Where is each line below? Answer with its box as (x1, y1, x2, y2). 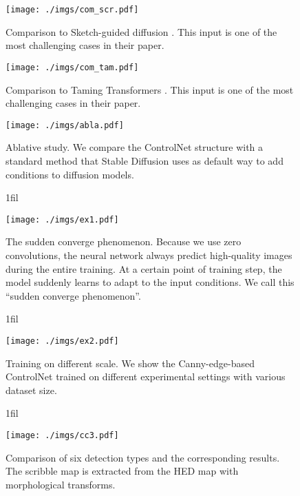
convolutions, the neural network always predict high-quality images (6, 247, 292, 262)
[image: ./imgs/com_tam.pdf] (6, 62, 139, 72)
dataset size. (6, 382, 57, 397)
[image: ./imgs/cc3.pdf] (6, 430, 119, 440)
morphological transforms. (6, 477, 116, 491)
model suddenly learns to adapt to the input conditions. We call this (6, 275, 294, 289)
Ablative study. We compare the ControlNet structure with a (6, 140, 264, 154)
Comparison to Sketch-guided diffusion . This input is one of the (6, 24, 277, 39)
